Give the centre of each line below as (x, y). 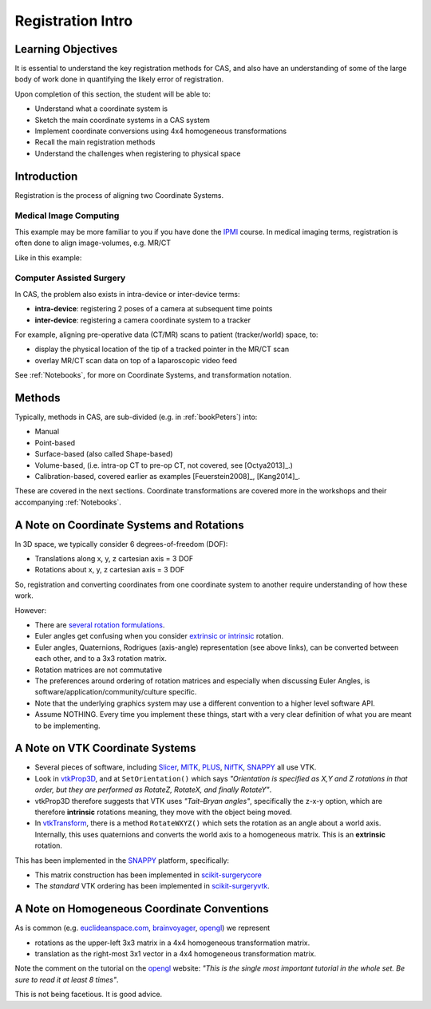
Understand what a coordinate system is (101, 109)
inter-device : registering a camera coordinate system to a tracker (143, 320)
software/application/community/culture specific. (116, 692)
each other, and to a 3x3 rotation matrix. (101, 659)
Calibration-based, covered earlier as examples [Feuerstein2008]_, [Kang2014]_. (168, 476)
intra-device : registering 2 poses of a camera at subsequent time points (154, 309)
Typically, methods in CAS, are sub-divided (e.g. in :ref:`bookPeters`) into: (136, 417)
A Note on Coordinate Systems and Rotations (129, 525)
